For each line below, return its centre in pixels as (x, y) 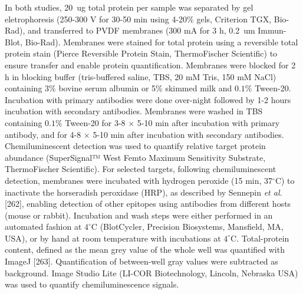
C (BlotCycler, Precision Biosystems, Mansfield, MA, (187, 227)
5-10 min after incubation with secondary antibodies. (188, 134)
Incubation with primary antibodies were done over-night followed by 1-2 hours (148, 99)
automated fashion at (43, 227)
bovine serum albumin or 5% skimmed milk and (145, 88)
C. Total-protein (260, 238)
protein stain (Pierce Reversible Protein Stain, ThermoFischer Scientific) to (141, 53)
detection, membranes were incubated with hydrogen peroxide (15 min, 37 (139, 180)
